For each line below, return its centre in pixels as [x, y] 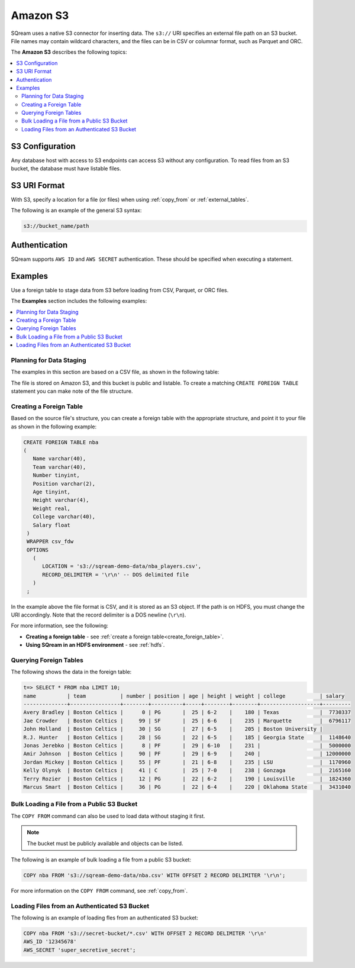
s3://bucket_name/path [56, 226]
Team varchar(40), [59, 467]
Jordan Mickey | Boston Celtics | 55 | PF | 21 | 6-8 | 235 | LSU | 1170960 [187, 762]
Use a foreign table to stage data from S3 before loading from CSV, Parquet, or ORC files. [120, 290]
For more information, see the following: [60, 626]
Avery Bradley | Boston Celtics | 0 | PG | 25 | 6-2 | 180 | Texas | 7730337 [187, 712]
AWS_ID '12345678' [50, 942]
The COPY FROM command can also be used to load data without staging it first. [108, 816]
